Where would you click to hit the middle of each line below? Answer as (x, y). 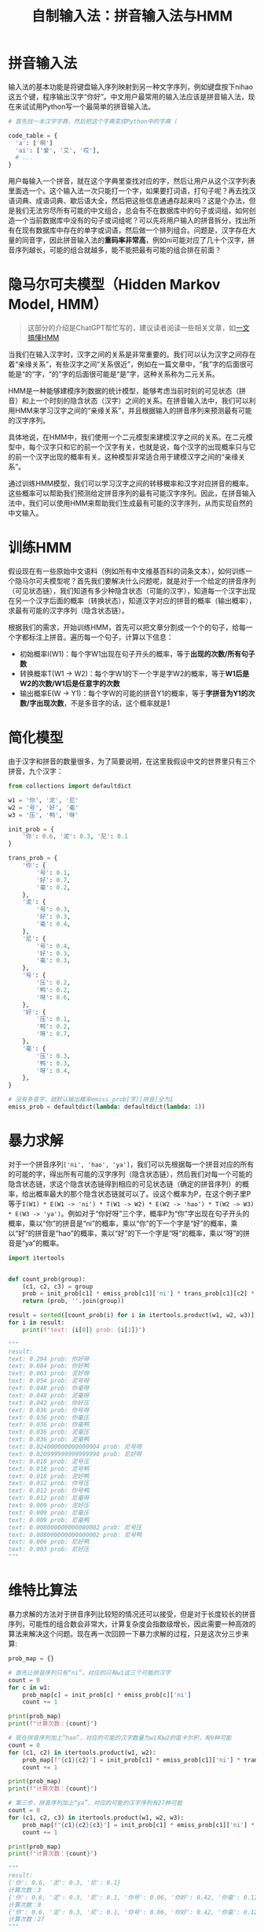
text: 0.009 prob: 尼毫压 (49, 1513)
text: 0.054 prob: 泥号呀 (49, 1381)
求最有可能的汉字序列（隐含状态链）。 (68, 611)
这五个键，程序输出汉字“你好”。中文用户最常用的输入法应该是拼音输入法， (128, 96)
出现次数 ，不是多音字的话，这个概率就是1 (103, 703)
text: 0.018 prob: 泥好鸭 (49, 1476)
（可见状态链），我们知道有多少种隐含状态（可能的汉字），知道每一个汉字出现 (132, 591)
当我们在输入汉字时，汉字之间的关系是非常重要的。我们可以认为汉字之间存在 (132, 355)
